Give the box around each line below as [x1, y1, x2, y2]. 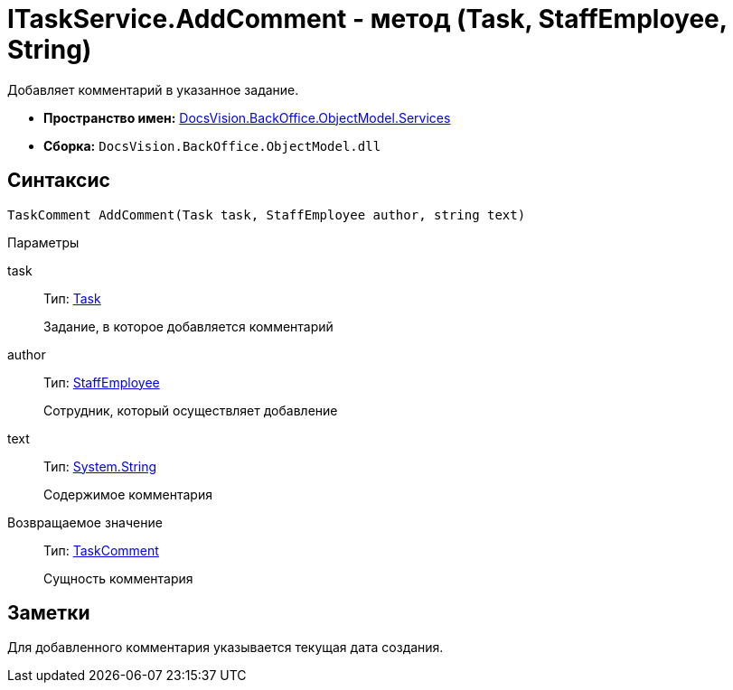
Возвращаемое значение [7, 514, 163, 530]
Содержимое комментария [43, 486, 212, 502]
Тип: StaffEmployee [43, 374, 160, 390]
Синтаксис [7, 169, 110, 192]
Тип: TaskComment [43, 542, 159, 558]
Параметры [7, 234, 80, 250]
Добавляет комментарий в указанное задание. [7, 81, 299, 98]
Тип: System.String [43, 458, 157, 474]
